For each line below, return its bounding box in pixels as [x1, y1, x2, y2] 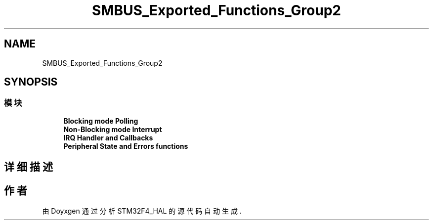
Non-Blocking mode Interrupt [63, 125, 162, 134]
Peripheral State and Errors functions [63, 141, 188, 150]
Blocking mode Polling [63, 116, 138, 125]
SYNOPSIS [4, 76, 58, 89]
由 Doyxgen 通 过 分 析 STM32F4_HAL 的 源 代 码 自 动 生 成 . [42, 207, 242, 216]
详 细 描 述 [4, 161, 53, 174]
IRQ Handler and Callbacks [63, 133, 153, 142]
